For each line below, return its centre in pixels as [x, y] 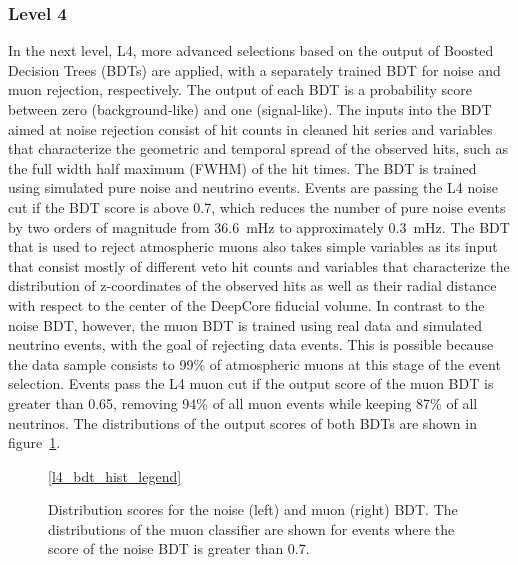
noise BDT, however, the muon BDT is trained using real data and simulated [245, 324]
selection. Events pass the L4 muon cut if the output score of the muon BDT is [251, 383]
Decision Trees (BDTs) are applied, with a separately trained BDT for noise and [254, 69]
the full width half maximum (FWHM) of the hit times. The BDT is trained [242, 167]
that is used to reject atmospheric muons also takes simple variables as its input [253, 246]
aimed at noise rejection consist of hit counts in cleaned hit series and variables [250, 128]
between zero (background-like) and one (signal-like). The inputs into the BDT [250, 109]
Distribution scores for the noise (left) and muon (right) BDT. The [253, 509]
